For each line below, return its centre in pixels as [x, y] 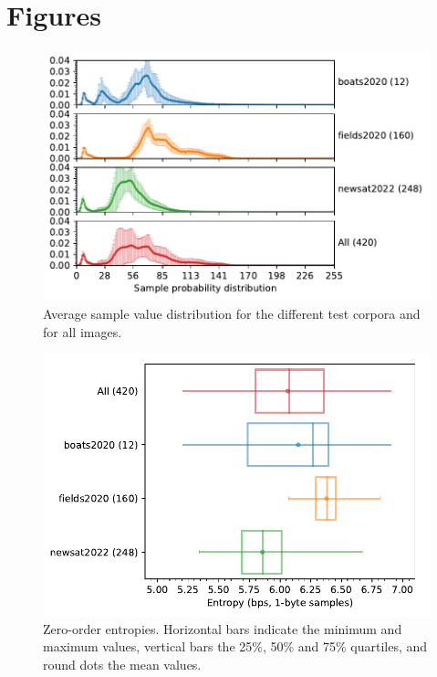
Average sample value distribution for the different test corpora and [232, 313]
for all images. [83, 331]
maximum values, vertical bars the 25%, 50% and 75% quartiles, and [235, 646]
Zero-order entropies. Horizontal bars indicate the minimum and [223, 628]
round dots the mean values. [122, 664]
